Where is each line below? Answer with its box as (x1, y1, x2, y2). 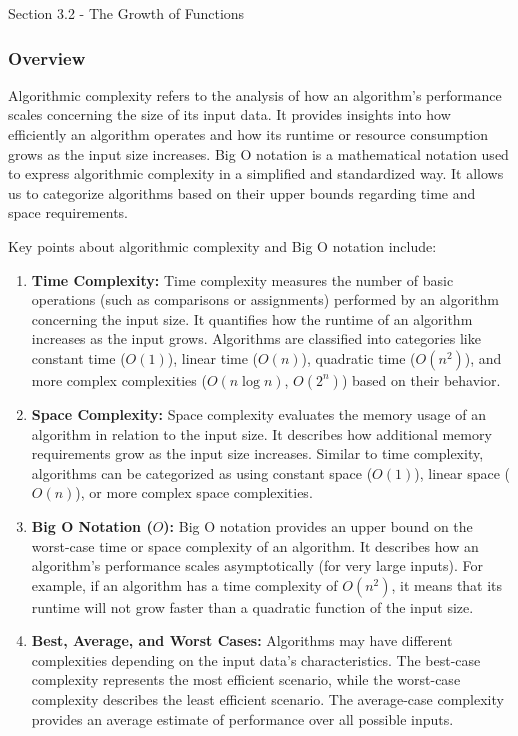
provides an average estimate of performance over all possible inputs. (31, 708, 454, 729)
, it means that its (391, 574, 503, 595)
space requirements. (8, 202, 128, 223)
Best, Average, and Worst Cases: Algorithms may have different (31, 630, 453, 651)
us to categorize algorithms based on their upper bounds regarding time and (8, 182, 476, 203)
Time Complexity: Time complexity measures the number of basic (31, 269, 454, 290)
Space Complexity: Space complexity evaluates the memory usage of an (31, 403, 486, 424)
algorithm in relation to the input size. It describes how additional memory (31, 423, 492, 444)
